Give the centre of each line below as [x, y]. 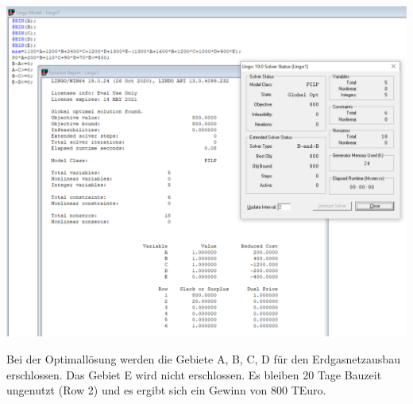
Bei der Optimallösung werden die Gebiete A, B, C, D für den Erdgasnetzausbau [203, 359]
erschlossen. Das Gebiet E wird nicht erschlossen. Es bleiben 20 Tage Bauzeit [194, 374]
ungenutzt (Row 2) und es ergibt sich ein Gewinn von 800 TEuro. [166, 390]
